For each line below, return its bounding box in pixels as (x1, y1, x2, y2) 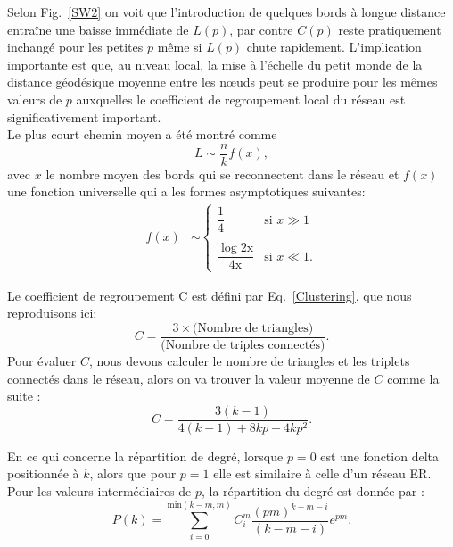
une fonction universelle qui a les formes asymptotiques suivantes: (7, 182, 366, 201)
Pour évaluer (7, 351, 77, 369)
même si (157, 37, 202, 56)
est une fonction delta (320, 446, 439, 465)
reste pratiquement (338, 20, 441, 38)
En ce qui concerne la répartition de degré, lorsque (7, 446, 284, 465)
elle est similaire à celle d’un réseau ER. (213, 464, 432, 483)
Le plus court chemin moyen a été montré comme (7, 125, 277, 144)
